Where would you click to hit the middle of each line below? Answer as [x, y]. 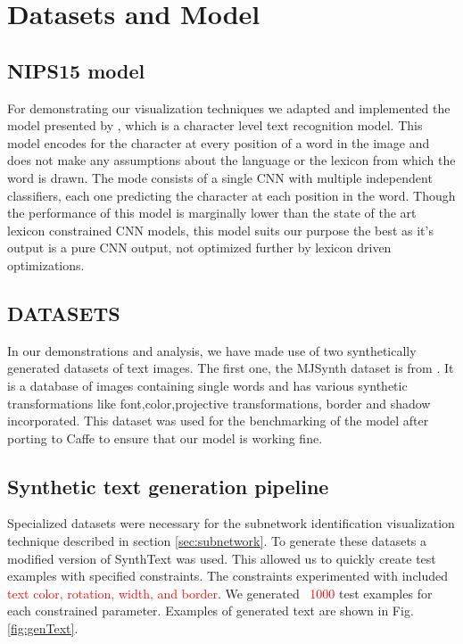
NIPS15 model [76, 70]
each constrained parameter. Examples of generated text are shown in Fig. [211, 611]
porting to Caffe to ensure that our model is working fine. [165, 438]
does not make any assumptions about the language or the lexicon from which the [231, 160]
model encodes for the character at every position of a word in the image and [219, 142]
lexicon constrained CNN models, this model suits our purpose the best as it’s [220, 230]
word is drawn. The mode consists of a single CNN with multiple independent [220, 177]
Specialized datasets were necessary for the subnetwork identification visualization [231, 523]
